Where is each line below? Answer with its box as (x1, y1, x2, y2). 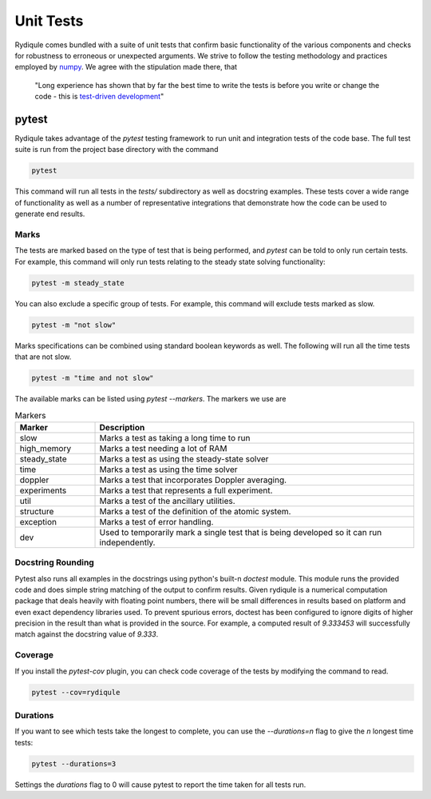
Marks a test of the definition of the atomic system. (99, 505, 291, 517)
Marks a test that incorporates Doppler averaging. (99, 474, 287, 485)
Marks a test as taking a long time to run (99, 432, 251, 443)
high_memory (19, 442, 72, 453)
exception (19, 516, 57, 527)
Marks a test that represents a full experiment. (99, 485, 273, 496)
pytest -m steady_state (31, 278, 125, 287)
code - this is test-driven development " (34, 92, 164, 102)
